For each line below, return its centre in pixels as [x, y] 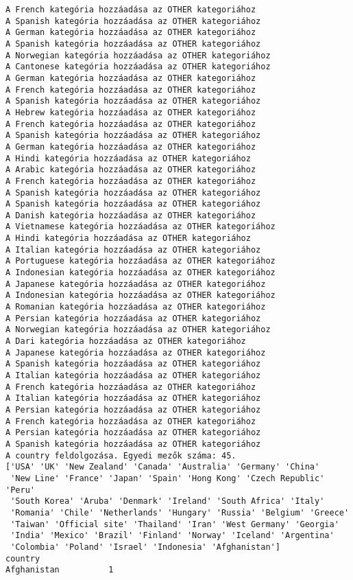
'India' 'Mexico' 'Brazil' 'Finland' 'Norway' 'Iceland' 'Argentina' [172, 536]
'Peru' [20, 490]
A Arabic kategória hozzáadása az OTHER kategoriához [131, 170]
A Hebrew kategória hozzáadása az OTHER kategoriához [131, 112]
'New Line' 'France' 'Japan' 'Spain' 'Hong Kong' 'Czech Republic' [168, 478]
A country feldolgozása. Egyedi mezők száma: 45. [121, 455]
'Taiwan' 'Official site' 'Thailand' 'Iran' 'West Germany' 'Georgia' [175, 524]
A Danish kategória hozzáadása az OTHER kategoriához [131, 215]
